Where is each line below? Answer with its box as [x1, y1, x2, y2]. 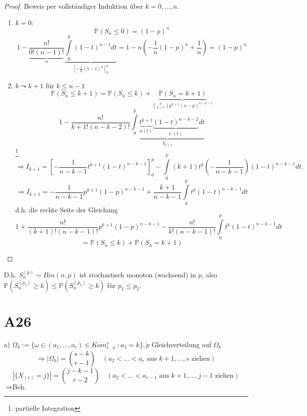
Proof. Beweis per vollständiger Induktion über [4, 1, 144, 11]
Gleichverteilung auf [151, 339, 211, 349]
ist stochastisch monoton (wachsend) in [79, 269, 196, 279]
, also [201, 269, 217, 279]
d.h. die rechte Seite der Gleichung [15, 204, 118, 214]
